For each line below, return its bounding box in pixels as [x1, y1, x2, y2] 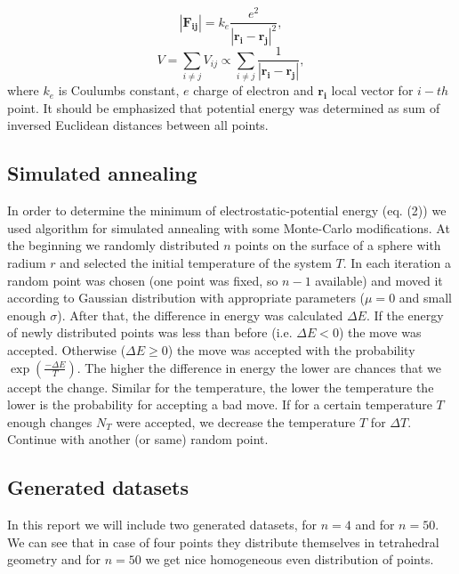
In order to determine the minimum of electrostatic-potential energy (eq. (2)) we [7, 201, 447, 220]
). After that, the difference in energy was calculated [57, 305, 343, 324]
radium [7, 254, 46, 272]
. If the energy [366, 305, 444, 324]
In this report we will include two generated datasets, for [7, 515, 318, 534]
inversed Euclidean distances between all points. [7, 116, 269, 134]
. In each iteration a [342, 254, 452, 272]
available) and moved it [315, 271, 443, 289]
